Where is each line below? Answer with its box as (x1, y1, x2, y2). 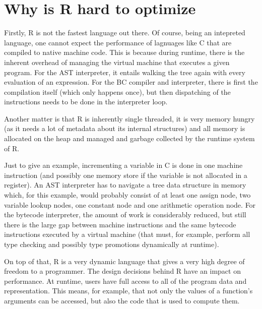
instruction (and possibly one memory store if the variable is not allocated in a (4, 169, 247, 180)
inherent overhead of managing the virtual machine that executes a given (4, 56, 230, 67)
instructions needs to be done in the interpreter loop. (4, 96, 168, 107)
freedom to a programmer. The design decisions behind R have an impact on (4, 266, 241, 276)
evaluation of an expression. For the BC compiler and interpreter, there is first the (4, 77, 258, 87)
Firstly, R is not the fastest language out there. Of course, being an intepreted (4, 27, 245, 38)
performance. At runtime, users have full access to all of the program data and (4, 275, 247, 286)
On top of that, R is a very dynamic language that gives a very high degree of (4, 256, 245, 266)
